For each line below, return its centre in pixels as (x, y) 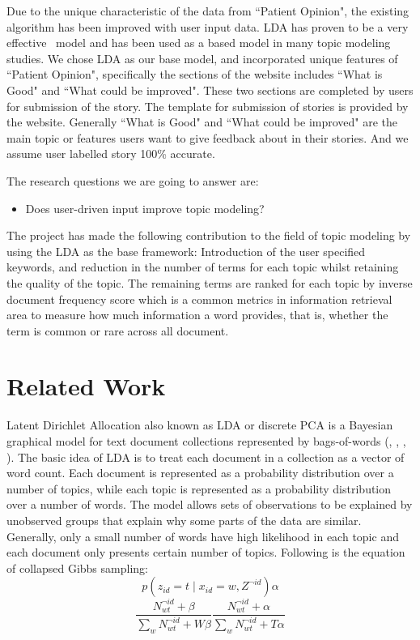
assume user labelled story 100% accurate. (111, 154)
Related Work (86, 386)
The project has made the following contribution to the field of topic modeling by (209, 235)
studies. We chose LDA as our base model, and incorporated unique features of (202, 58)
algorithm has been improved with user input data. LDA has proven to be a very (208, 26)
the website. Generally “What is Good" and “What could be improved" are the (202, 122)
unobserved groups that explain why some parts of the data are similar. (184, 520)
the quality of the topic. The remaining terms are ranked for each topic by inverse (210, 282)
